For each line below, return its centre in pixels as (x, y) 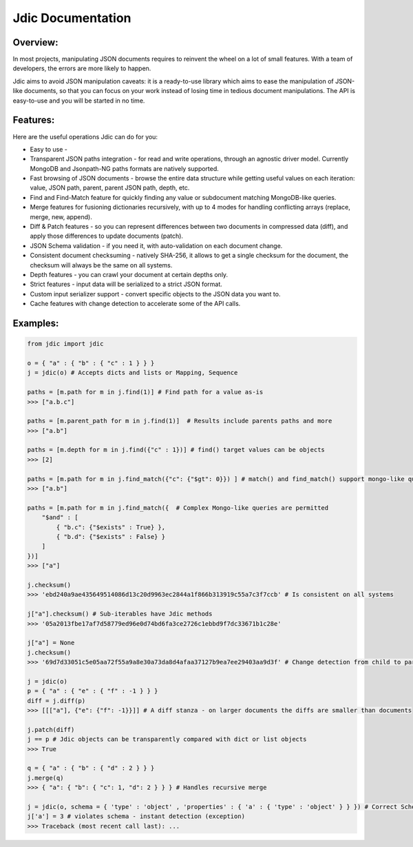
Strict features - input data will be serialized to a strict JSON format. (126, 284)
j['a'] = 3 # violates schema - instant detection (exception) (136, 816)
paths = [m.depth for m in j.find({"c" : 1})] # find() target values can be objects (176, 450)
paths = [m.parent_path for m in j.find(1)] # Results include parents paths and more (180, 421)
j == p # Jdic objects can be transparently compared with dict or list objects (167, 739)
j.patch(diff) (51, 729)
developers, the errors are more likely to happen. (82, 68)
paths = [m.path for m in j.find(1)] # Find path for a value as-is (145, 392)
